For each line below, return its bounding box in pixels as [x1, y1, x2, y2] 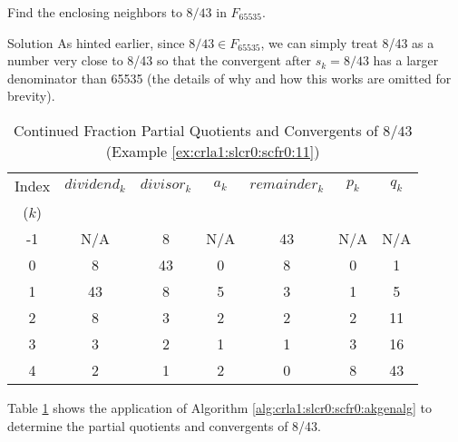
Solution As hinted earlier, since [7, 33, 185, 52]
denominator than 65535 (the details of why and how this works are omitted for [7, 68, 452, 87]
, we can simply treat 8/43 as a [260, 33, 434, 52]
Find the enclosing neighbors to [7, 3, 182, 21]
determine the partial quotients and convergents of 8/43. [7, 416, 321, 435]
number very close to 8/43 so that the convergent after [7, 51, 312, 70]
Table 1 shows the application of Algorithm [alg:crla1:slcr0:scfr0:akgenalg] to [7, 398, 432, 417]
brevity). [7, 86, 55, 105]
